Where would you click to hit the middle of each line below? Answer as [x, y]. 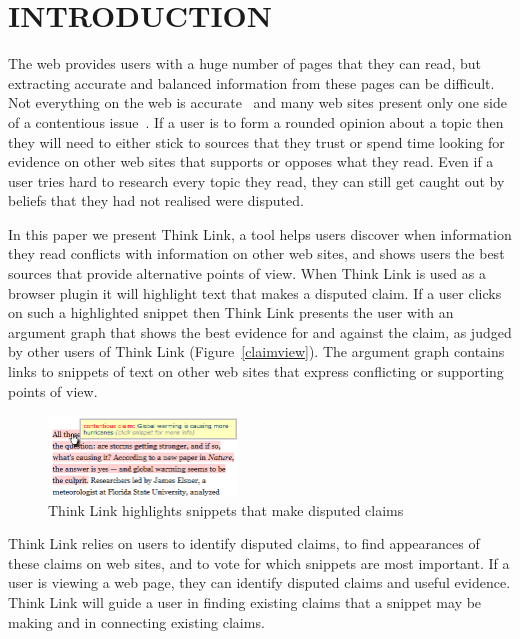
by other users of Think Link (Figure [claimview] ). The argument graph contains [256, 351]
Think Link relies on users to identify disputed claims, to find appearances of [244, 543]
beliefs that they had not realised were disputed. [156, 200]
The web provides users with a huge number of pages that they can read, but [244, 63]
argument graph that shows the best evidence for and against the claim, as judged [260, 331]
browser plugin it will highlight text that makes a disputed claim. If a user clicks [255, 292]
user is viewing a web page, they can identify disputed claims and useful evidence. [259, 582]
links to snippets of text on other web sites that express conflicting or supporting [256, 371]
